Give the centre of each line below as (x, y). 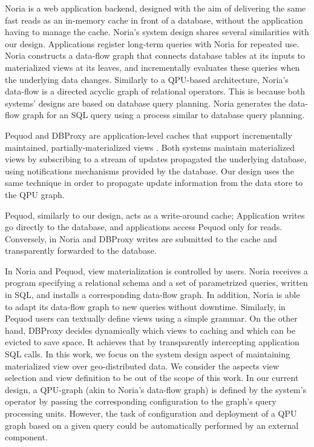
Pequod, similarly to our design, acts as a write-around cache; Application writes (155, 215)
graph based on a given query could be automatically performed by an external (152, 425)
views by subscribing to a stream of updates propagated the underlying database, (156, 159)
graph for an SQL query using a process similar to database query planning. (164, 115)
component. (26, 437)
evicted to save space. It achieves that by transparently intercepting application (152, 342)
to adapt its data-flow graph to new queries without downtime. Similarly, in (145, 306)
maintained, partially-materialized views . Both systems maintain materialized (150, 147)
